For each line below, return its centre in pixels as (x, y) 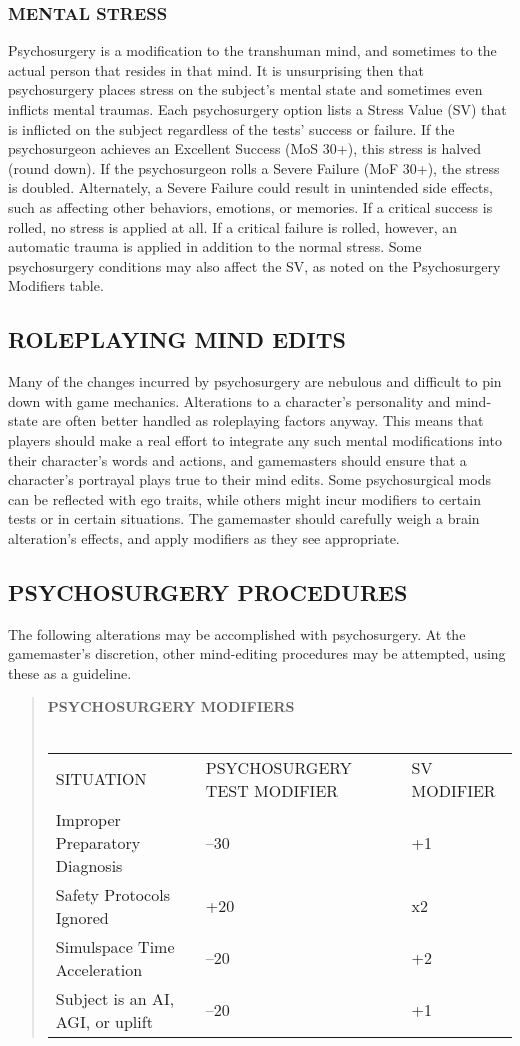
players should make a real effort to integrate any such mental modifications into (255, 439)
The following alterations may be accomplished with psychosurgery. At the (237, 633)
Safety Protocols (112, 894)
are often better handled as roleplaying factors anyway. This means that (263, 420)
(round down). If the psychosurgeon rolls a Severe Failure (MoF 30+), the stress (254, 167)
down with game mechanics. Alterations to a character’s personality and (229, 400)
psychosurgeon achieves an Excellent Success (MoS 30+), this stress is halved (245, 148)
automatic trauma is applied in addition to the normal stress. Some (215, 246)
